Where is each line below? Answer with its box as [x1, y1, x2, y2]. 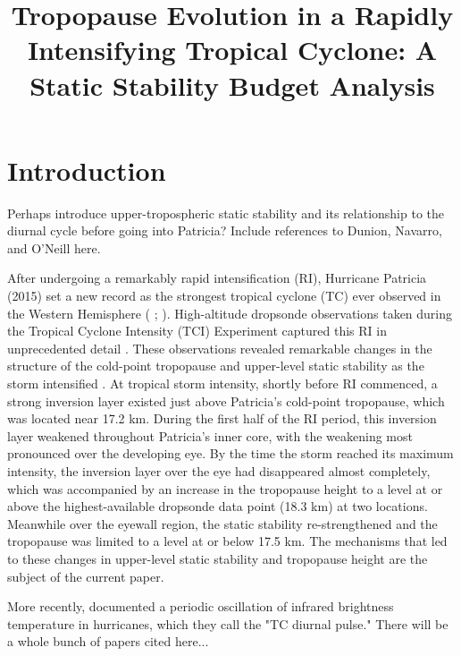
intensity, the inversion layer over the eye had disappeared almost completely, [7, 462, 431, 480]
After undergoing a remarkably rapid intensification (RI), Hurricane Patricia [7, 268, 427, 287]
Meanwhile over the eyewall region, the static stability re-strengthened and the [7, 514, 438, 532]
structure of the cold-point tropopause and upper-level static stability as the [7, 356, 424, 375]
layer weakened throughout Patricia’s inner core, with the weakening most [7, 426, 413, 445]
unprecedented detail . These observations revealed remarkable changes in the [7, 338, 432, 357]
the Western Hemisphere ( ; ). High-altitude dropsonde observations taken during [7, 303, 453, 322]
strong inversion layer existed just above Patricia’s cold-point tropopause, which [7, 391, 445, 410]
